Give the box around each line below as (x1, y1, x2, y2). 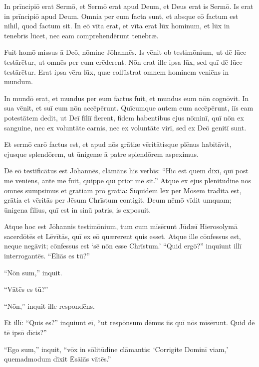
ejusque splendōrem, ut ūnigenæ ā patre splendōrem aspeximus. (4, 148, 199, 159)
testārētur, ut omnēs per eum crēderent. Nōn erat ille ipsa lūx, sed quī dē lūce (4, 56, 243, 67)
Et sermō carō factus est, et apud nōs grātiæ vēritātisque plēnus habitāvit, (4, 139, 232, 149)
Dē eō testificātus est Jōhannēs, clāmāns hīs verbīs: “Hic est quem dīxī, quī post (4, 165, 249, 176)
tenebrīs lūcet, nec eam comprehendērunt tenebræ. (4, 30, 159, 40)
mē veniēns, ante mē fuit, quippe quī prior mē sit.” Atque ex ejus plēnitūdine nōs (4, 175, 252, 185)
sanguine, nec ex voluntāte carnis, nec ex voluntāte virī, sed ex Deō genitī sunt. (4, 122, 247, 132)
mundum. (4, 76, 33, 87)
